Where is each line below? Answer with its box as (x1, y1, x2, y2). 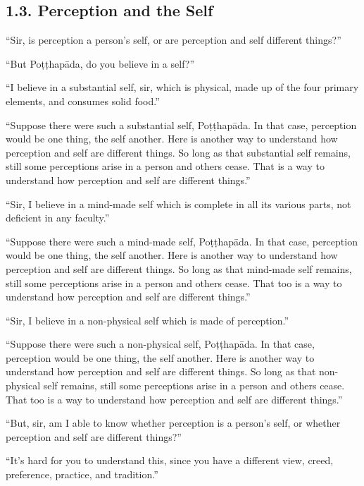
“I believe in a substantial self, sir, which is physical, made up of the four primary (6, 80, 359, 95)
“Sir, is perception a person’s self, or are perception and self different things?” (6, 32, 341, 47)
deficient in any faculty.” (6, 210, 110, 225)
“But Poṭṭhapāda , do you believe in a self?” (6, 56, 195, 71)
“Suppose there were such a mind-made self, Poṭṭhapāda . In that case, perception (6, 233, 358, 248)
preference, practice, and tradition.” (6, 467, 158, 482)
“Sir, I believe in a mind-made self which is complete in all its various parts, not (6, 196, 351, 211)
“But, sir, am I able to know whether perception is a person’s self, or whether (6, 415, 341, 430)
